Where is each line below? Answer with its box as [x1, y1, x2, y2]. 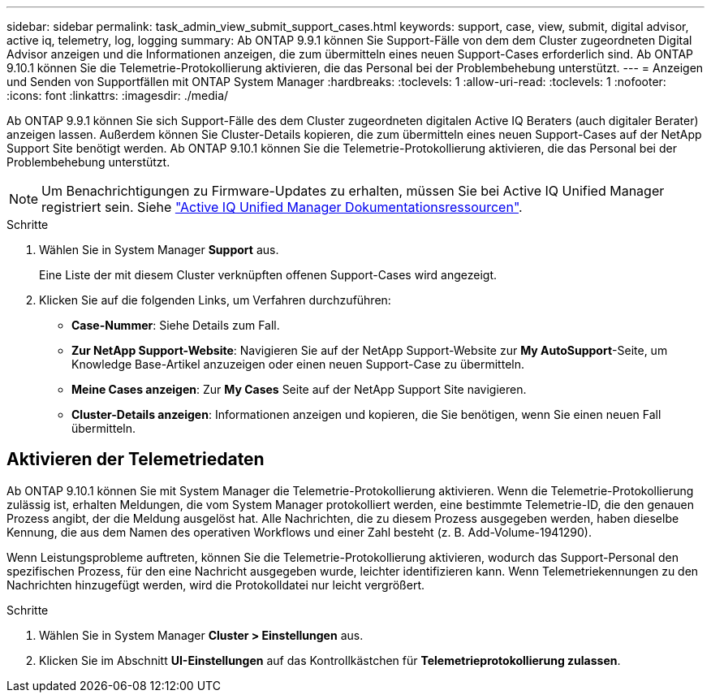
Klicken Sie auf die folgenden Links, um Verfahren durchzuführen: [39, 293, 391, 307]
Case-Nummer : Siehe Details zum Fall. [71, 318, 280, 332]
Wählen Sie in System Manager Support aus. [39, 243, 279, 257]
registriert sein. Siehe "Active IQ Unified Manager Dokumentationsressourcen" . [41, 199, 523, 215]
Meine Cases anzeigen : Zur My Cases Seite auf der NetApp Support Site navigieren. [71, 382, 527, 396]
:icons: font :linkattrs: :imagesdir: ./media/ [6, 88, 229, 102]
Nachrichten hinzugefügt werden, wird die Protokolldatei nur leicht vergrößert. [6, 577, 424, 592]
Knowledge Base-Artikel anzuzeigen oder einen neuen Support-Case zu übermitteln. [71, 357, 524, 371]
